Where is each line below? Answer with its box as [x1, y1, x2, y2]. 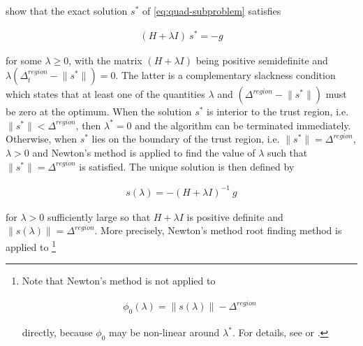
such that [267, 145, 308, 160]
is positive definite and [186, 209, 283, 224]
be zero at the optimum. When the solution [6, 104, 192, 119]
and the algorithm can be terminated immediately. [135, 117, 351, 132]
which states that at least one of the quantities [6, 87, 205, 101]
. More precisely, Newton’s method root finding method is [94, 223, 342, 238]
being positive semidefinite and [195, 52, 328, 67]
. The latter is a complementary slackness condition [115, 68, 336, 82]
